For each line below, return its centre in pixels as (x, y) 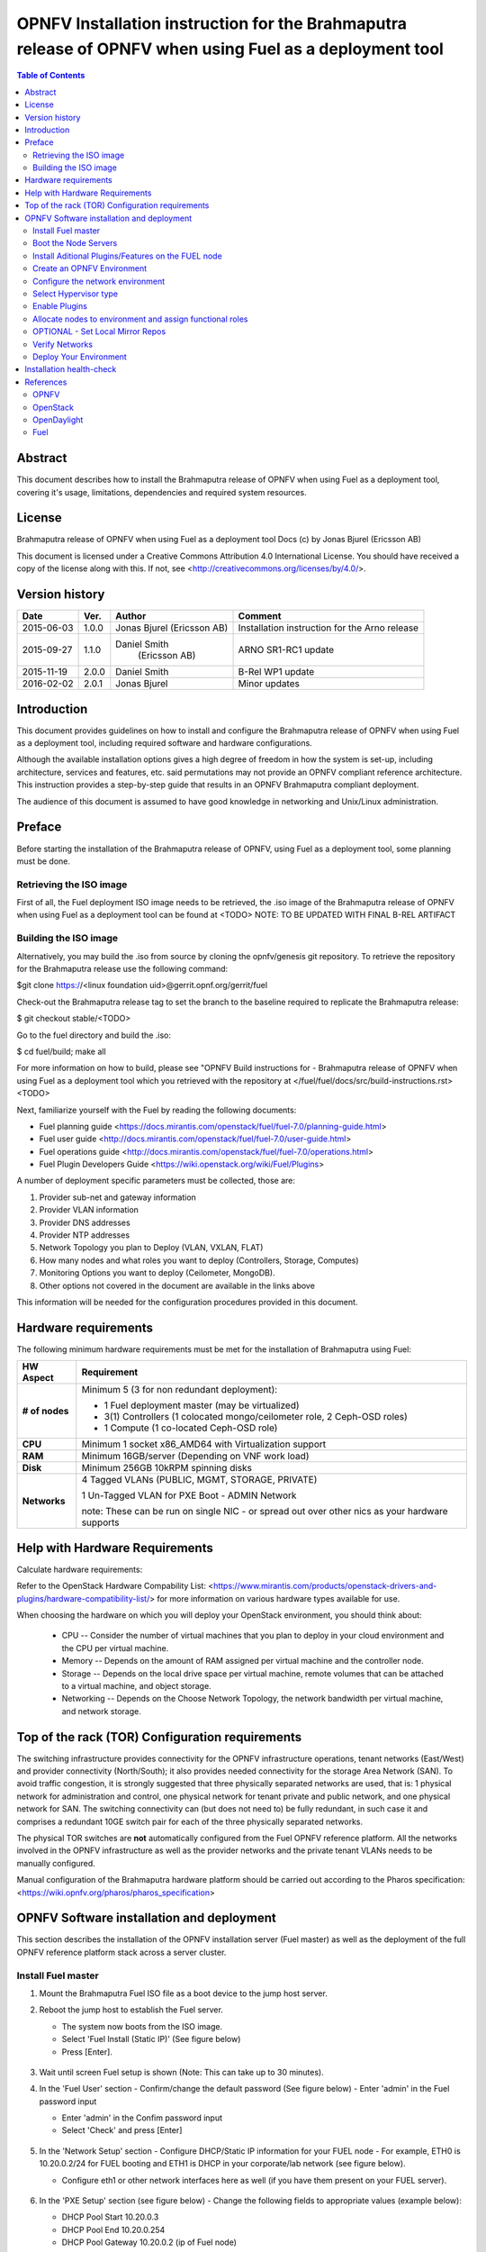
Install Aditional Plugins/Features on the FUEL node (127, 256)
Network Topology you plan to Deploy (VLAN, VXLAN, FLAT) (151, 1248)
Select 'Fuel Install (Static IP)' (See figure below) (151, 2039)
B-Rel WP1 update (276, 672)
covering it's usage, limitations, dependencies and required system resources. (162, 492)
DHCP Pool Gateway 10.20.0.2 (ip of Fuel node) (149, 2242)
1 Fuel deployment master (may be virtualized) (202, 1405)
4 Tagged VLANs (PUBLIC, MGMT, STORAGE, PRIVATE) (199, 1480)
